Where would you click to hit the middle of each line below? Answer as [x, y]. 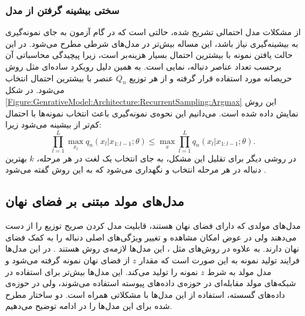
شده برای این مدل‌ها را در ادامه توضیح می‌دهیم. [89, 306]
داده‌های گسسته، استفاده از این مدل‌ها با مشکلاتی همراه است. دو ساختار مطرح [145, 294]
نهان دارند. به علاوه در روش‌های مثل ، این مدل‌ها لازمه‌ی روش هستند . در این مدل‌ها [152, 248]
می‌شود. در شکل [35, 90]
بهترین [16, 158]
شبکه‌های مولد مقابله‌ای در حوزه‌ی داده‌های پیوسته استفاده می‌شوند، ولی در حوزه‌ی [151, 283]
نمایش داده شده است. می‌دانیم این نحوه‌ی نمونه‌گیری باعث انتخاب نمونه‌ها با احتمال [152, 113]
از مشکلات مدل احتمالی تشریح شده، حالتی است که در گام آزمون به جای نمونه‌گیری [153, 32]
